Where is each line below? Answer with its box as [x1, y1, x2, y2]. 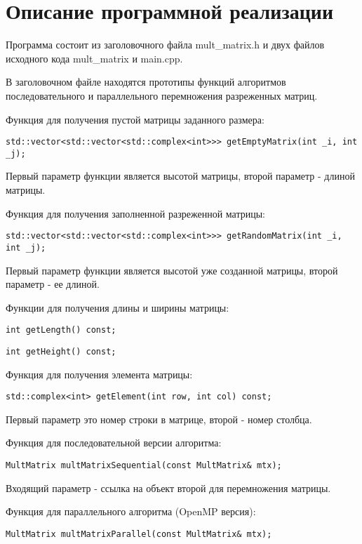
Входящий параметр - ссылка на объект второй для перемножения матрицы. [6, 480, 331, 495]
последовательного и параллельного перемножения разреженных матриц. [6, 88, 318, 102]
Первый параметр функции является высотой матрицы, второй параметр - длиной [6, 168, 355, 183]
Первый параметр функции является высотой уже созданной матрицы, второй [6, 263, 338, 277]
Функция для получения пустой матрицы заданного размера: [6, 112, 264, 126]
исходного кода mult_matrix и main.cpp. [6, 51, 183, 65]
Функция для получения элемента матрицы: [6, 366, 193, 381]
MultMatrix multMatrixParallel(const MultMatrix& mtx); [6, 529, 272, 539]
